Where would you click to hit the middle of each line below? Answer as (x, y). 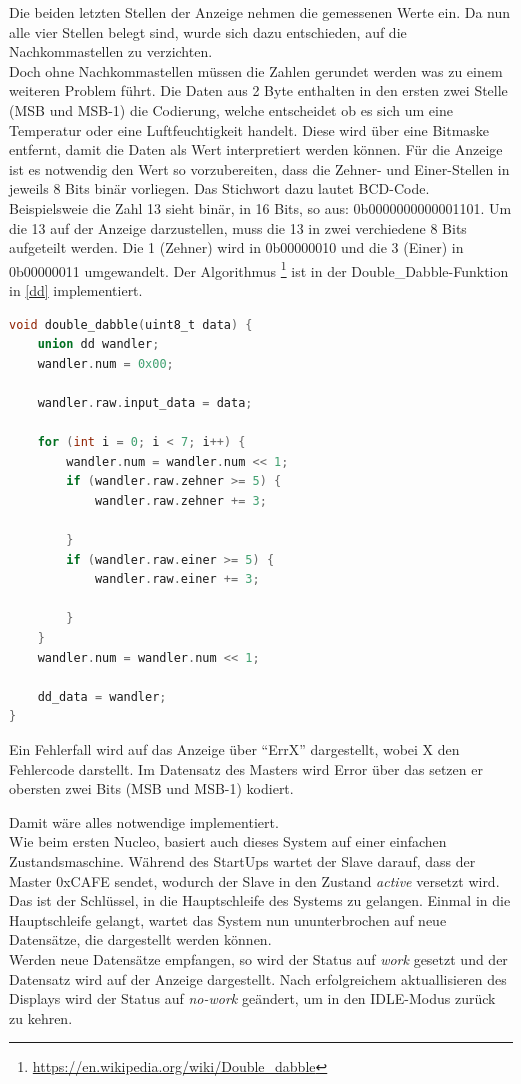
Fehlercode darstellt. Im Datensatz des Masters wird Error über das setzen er (246, 768)
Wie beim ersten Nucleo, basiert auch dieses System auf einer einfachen (228, 841)
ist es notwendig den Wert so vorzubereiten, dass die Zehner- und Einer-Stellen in (259, 168)
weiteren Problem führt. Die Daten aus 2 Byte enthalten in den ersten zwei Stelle (258, 90)
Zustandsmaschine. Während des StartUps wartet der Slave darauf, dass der (242, 861)
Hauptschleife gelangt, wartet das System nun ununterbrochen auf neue (228, 919)
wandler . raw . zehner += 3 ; (180, 500)
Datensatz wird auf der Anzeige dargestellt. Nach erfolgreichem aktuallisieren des (258, 978)
